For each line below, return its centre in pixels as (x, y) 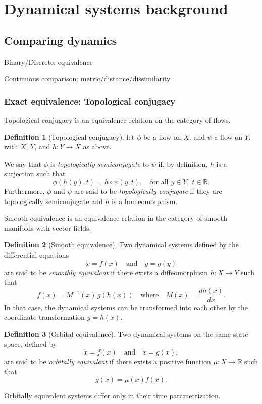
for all (159, 182)
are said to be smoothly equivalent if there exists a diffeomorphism (106, 272)
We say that (23, 163)
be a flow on (162, 137)
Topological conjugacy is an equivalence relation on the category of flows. (117, 119)
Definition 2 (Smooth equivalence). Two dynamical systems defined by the (121, 245)
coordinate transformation (44, 317)
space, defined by (31, 344)
